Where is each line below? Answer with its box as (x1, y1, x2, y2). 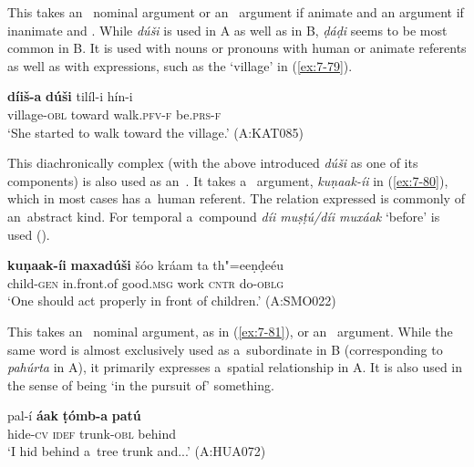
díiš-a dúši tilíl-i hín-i (7, 87, 133, 106)
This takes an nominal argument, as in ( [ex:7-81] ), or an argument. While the (7, 321, 453, 340)
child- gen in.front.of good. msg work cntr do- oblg (7, 273, 284, 292)
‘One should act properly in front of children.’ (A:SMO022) (7, 291, 336, 310)
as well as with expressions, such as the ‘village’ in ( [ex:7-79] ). (7, 56, 353, 75)
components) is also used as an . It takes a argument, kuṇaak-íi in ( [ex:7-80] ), (7, 171, 448, 190)
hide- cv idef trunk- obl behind (7, 423, 176, 442)
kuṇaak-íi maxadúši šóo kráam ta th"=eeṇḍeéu (7, 255, 283, 275)
